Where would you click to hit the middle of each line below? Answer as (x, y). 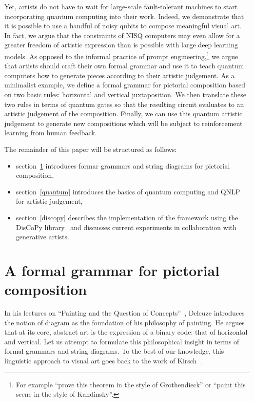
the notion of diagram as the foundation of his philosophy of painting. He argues (125, 322)
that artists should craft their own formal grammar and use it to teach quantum (124, 66)
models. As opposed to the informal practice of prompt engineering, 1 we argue (121, 55)
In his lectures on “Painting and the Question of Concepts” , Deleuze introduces (125, 313)
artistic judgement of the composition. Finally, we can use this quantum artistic (124, 114)
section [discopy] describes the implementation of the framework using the (127, 217)
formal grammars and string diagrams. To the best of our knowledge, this (114, 351)
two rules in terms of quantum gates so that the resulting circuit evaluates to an (124, 104)
